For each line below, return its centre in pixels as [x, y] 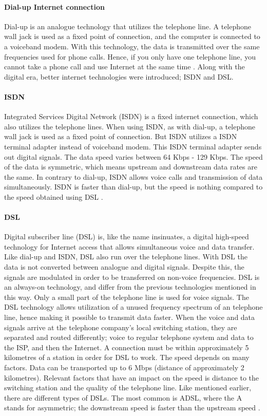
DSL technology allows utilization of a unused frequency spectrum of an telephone [133, 307]
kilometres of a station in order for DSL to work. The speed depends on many [127, 357]
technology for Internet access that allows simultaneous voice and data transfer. [129, 246]
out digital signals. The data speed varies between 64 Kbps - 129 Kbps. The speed [133, 156]
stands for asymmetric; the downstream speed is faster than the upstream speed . [132, 408]
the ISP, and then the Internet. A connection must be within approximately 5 [127, 347]
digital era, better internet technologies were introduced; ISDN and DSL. [119, 76]
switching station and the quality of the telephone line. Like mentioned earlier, [128, 387]
